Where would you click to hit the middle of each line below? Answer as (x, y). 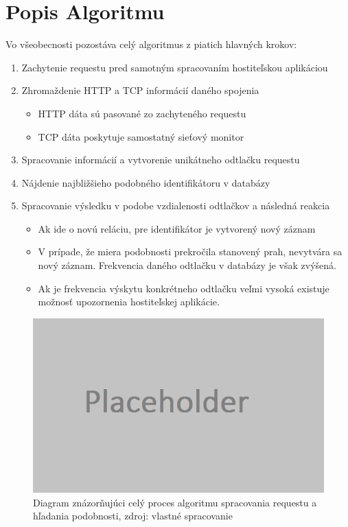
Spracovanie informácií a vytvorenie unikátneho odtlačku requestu (161, 160)
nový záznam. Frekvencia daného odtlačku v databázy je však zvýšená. (187, 265)
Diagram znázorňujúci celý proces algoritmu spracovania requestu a (175, 502)
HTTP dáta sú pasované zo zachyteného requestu (142, 113)
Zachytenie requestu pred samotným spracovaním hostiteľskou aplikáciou (175, 67)
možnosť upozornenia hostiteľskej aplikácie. (129, 302)
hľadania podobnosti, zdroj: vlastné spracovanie (133, 516)
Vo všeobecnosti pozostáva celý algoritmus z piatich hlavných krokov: (151, 44)
